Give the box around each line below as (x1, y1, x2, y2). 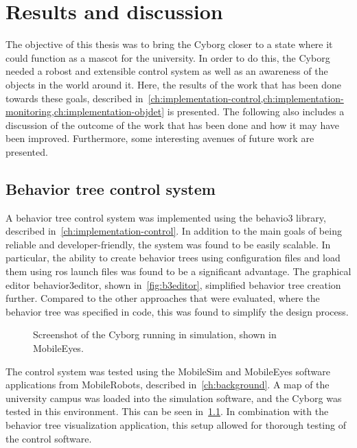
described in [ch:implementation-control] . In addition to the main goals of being (5, 224, 342, 238)
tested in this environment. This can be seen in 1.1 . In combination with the (5, 404, 329, 418)
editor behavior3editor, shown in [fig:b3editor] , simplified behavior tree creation (5, 277, 341, 292)
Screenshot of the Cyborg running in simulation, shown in (33, 327, 277, 342)
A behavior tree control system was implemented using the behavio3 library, (5, 210, 326, 224)
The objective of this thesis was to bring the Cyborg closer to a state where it (5, 37, 333, 51)
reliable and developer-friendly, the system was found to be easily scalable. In (5, 237, 331, 251)
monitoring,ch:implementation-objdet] (5, 104, 165, 119)
